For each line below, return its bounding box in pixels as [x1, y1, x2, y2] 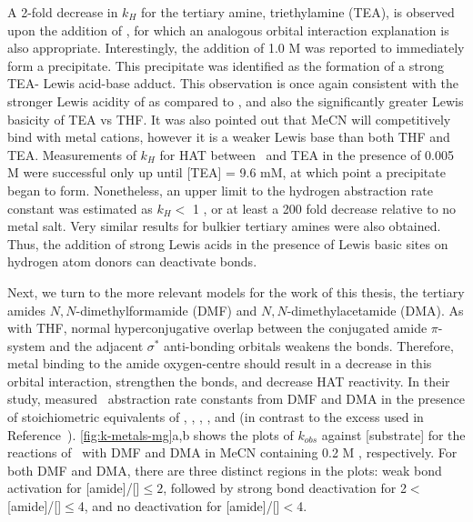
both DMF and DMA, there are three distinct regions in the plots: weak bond [7, 460, 442, 479]
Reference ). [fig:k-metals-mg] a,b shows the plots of [7, 425, 294, 444]
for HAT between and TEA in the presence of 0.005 [159, 145, 454, 164]
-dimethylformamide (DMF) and [75, 300, 257, 319]
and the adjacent [49, 336, 144, 355]
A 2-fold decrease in [7, 3, 118, 21]
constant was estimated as [7, 198, 153, 217]
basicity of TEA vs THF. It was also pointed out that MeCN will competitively [7, 109, 451, 128]
